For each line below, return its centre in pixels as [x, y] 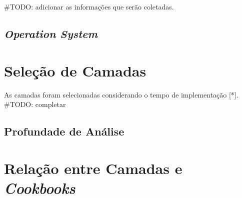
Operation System [51, 33]
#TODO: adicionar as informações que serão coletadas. [89, 6]
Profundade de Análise [64, 131]
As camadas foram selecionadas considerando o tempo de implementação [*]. [121, 94]
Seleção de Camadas [75, 70]
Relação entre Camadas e [93, 168]
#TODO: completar [35, 104]
